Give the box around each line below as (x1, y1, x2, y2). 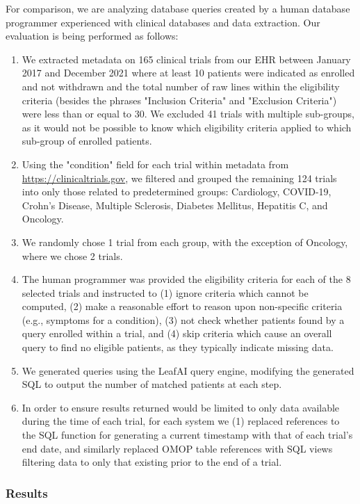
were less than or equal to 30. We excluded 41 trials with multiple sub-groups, (22, 106, 354, 121)
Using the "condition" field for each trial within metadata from (22, 156, 289, 171)
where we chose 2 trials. (22, 248, 123, 263)
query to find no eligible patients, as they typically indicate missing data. (22, 340, 334, 355)
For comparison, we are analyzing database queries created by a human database (6, 1, 350, 15)
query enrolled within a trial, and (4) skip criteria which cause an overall (22, 326, 332, 341)
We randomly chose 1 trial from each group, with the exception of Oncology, (22, 234, 348, 249)
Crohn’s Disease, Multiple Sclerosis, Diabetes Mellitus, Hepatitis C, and (22, 197, 328, 212)
